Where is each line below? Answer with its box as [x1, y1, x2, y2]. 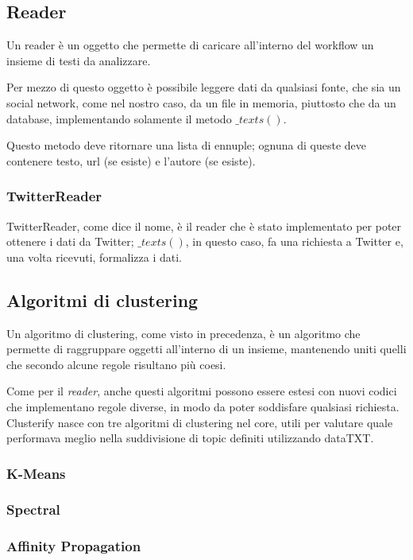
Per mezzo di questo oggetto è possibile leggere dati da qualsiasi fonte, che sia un [6, 79, 401, 95]
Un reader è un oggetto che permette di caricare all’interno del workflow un [6, 37, 374, 53]
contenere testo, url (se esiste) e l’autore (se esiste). [6, 152, 256, 169]
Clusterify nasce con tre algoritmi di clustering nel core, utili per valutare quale [6, 414, 393, 430]
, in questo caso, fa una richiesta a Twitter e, [185, 233, 403, 250]
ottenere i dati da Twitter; [6, 233, 134, 250]
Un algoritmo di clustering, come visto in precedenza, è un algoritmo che [6, 325, 361, 341]
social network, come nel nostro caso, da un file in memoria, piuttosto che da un [6, 94, 396, 111]
